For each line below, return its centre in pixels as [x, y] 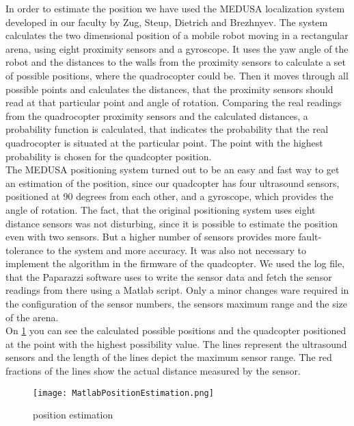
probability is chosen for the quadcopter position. [109, 156]
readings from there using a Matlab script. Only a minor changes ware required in [177, 290]
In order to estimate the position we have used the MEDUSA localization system [175, 8]
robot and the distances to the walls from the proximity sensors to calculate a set [176, 62]
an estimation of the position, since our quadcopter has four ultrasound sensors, [173, 183]
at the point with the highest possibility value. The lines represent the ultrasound [176, 343]
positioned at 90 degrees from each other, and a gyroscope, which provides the [169, 196]
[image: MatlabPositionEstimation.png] [123, 393]
